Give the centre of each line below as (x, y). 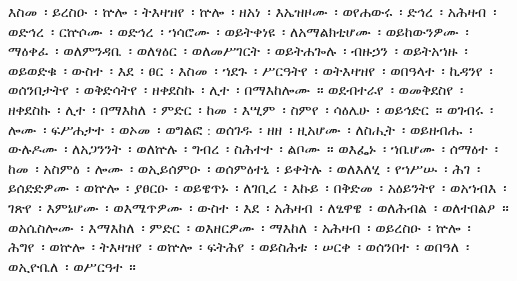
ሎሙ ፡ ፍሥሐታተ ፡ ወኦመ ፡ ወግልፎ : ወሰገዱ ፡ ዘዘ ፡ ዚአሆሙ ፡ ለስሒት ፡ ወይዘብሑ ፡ (240, 128)
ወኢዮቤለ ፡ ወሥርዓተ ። (72, 265)
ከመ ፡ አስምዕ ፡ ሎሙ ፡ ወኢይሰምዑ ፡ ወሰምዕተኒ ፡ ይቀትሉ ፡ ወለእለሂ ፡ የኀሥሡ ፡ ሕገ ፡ (244, 167)
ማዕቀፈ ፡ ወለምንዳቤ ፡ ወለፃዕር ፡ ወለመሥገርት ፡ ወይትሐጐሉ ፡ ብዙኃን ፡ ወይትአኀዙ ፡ (238, 50)
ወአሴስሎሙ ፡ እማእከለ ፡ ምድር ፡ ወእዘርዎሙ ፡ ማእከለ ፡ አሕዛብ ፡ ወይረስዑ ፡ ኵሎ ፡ (239, 226)
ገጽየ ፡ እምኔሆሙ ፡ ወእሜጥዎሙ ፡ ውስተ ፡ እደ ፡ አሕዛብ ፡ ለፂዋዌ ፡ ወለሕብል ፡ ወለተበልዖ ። (258, 206)
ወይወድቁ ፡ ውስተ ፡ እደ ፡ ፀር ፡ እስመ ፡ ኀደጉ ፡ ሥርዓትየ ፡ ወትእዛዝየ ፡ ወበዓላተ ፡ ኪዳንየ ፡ (250, 69)
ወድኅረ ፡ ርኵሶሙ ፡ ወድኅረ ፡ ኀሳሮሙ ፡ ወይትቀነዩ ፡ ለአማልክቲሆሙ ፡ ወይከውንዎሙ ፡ (238, 30)
